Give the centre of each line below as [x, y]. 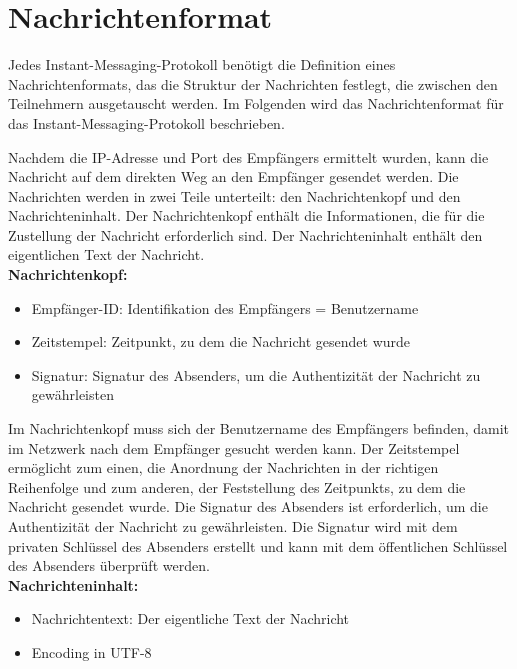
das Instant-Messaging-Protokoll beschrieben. [146, 122]
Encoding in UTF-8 [91, 651]
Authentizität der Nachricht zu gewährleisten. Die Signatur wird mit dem [233, 526]
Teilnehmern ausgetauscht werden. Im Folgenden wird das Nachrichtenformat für [256, 103]
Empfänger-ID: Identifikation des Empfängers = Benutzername [225, 307]
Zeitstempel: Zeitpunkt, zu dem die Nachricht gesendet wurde [221, 341]
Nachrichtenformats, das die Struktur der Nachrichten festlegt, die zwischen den [253, 83]
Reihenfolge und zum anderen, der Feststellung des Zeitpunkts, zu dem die [237, 486]
